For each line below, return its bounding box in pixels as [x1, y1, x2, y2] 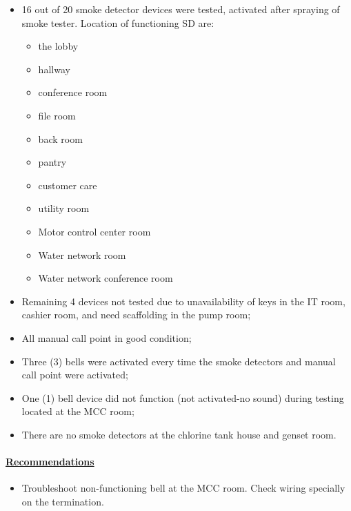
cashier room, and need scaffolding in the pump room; [21, 307, 251, 322]
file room [38, 108, 76, 122]
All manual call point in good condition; [21, 330, 192, 345]
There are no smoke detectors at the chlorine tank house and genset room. [21, 427, 337, 441]
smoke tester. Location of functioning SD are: [21, 15, 214, 30]
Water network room [38, 247, 126, 262]
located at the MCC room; [21, 404, 134, 418]
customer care [38, 177, 97, 192]
